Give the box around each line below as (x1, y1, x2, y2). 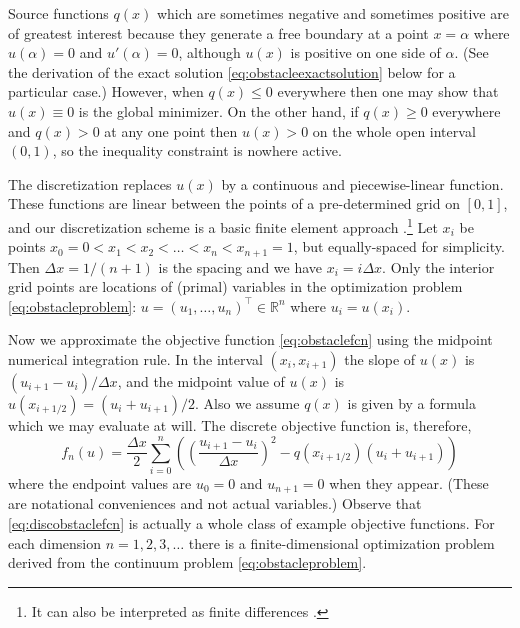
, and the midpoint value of (117, 371, 285, 392)
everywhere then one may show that (277, 81, 499, 102)
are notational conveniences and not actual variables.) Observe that (8, 493, 422, 514)
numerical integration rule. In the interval (8, 349, 263, 370)
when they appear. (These (329, 472, 489, 493)
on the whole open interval (312, 120, 476, 141)
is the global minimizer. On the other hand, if (78, 100, 359, 121)
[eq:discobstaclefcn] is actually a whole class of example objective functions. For (8, 512, 495, 533)
